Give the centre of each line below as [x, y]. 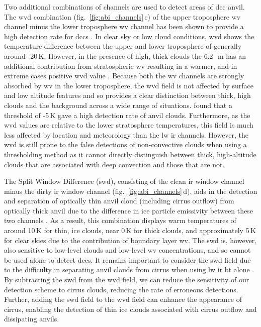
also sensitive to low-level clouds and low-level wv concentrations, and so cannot [127, 250]
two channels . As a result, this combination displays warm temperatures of [120, 220]
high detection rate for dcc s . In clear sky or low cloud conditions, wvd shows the [129, 36]
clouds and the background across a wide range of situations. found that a [118, 105]
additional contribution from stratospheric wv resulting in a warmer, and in [121, 66]
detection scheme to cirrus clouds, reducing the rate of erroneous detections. [121, 289]
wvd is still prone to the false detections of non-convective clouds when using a [125, 144]
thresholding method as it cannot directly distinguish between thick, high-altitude [130, 154]
